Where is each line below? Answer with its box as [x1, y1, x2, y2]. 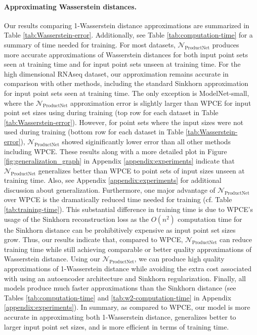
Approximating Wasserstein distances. [4, 1, 137, 11]
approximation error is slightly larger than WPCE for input [70, 97, 251, 108]
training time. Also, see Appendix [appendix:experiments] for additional [4, 175, 221, 185]
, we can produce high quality [134, 253, 224, 264]
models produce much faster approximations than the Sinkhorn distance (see [4, 283, 236, 293]
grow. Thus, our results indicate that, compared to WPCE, [4, 234, 183, 245]
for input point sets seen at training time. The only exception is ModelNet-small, [4, 87, 249, 98]
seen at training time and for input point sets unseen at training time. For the [4, 59, 241, 69]
